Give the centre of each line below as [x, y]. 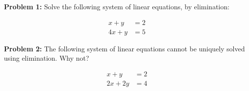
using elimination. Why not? [47, 58]
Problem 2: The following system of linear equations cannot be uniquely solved [124, 48]
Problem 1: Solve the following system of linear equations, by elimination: [117, 6]
